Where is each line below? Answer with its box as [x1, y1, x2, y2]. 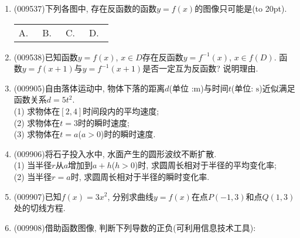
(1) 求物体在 [13, 104, 60, 117]
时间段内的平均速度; [83, 104, 159, 117]
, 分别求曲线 [107, 190, 154, 202]
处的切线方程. [13, 202, 66, 214]
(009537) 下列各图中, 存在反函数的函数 [13, 2, 157, 14]
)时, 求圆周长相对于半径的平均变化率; [134, 159, 277, 171]
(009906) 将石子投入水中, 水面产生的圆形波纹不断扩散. [13, 147, 217, 159]
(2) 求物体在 [13, 116, 60, 128]
